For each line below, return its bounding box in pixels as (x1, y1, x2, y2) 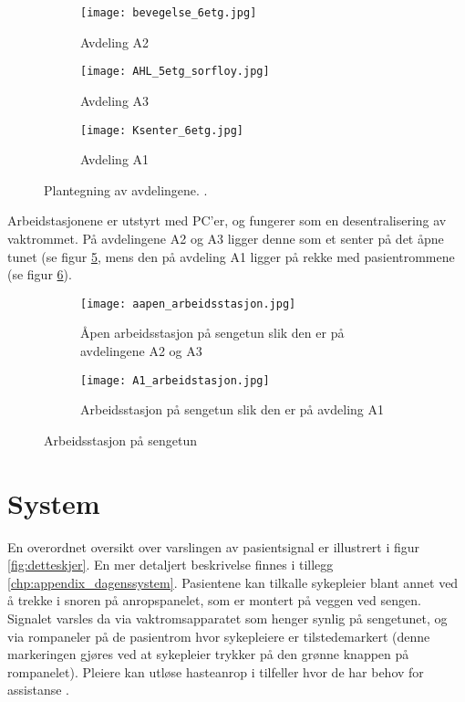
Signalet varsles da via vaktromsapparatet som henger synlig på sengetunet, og (7, 608, 448, 627)
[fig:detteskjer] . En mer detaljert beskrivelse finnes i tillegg (7, 555, 334, 574)
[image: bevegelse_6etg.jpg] (80, 6, 257, 19)
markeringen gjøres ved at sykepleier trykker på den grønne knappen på (7, 644, 409, 664)
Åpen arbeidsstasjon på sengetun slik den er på (80, 323, 345, 342)
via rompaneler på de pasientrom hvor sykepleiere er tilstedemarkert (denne (7, 626, 430, 645)
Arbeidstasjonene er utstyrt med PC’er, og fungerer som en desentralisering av (7, 211, 447, 230)
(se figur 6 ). (7, 265, 72, 284)
